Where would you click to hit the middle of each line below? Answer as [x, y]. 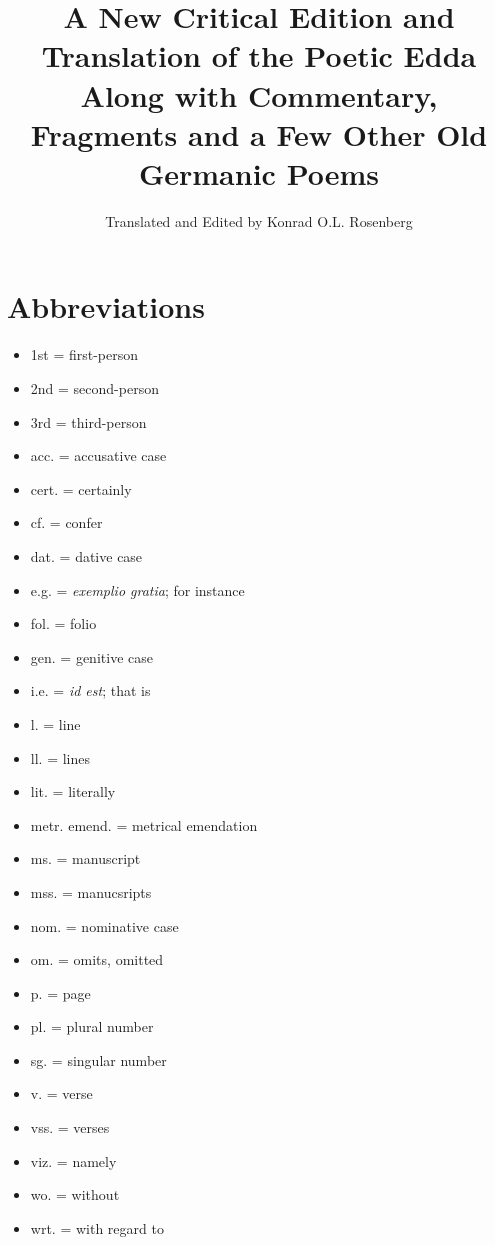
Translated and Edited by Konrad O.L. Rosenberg [259, 220]
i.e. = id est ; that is [90, 690]
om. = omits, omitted [97, 959]
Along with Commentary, [259, 94]
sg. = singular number [98, 1059]
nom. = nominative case [104, 925]
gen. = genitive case [91, 656]
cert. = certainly [81, 488]
